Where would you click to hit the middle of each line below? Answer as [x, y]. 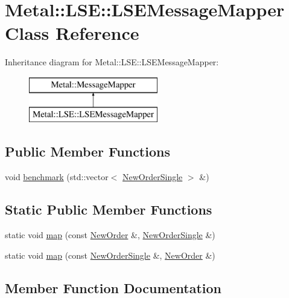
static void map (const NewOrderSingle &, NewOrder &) [110, 255]
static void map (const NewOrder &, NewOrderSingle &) [110, 235]
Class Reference [72, 33]
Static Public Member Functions [109, 209]
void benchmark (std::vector [57, 177]
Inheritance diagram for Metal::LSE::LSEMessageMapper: [112, 62]
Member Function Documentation [113, 287]
